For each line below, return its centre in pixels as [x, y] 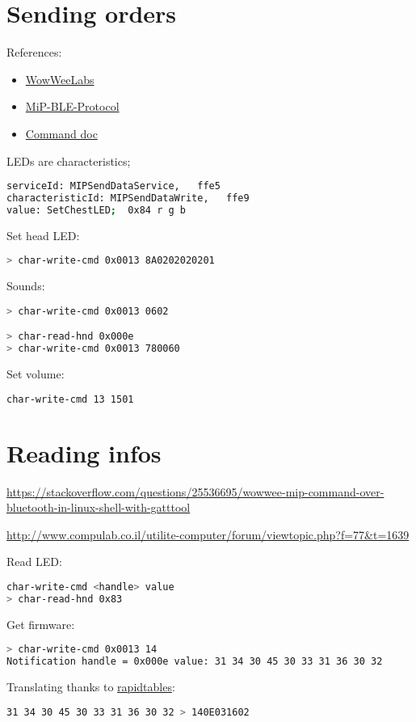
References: [34, 52]
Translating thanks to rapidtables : [91, 687]
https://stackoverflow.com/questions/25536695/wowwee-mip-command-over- [195, 491]
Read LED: [34, 562]
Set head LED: [43, 235]
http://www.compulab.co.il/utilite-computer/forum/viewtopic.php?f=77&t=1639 [208, 534]
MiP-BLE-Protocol [72, 106]
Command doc [61, 133]
